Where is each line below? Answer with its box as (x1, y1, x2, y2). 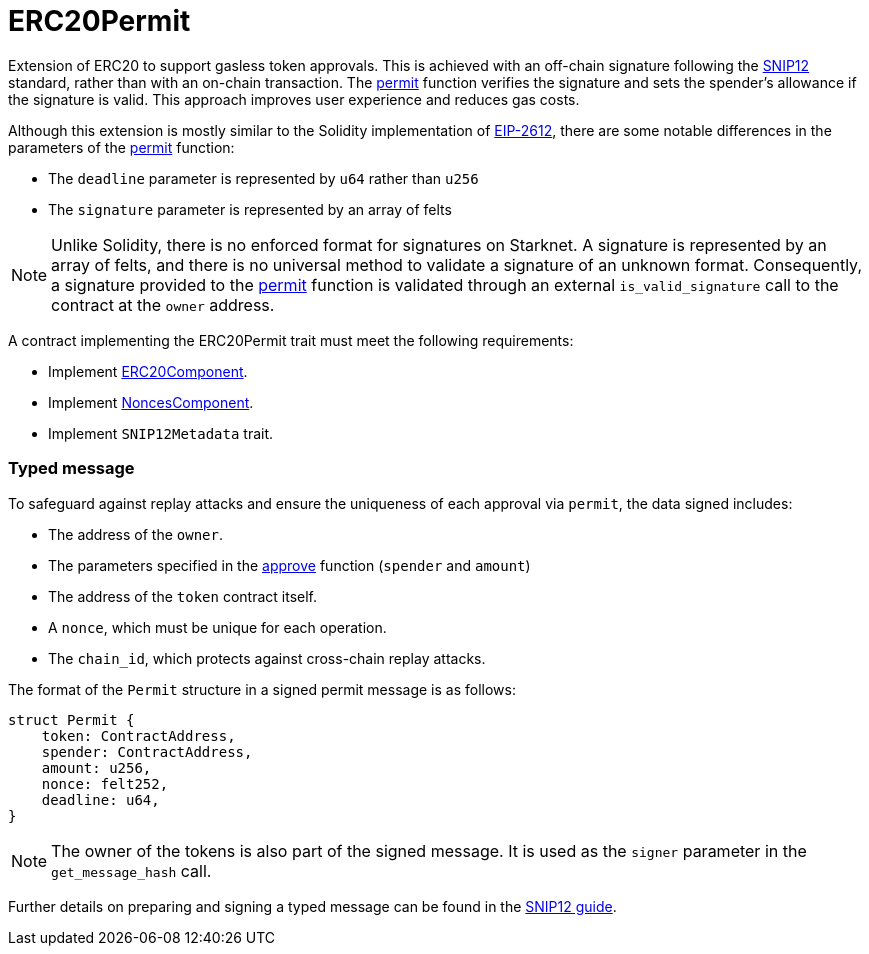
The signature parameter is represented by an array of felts (48, 200, 452, 218)
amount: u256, (41, 759, 152, 776)
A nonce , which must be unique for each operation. (48, 618, 387, 636)
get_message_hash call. (51, 860, 212, 881)
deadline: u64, (41, 791, 160, 808)
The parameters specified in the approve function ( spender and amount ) (48, 556, 531, 574)
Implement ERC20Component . (48, 362, 248, 380)
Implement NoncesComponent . (48, 393, 254, 411)
